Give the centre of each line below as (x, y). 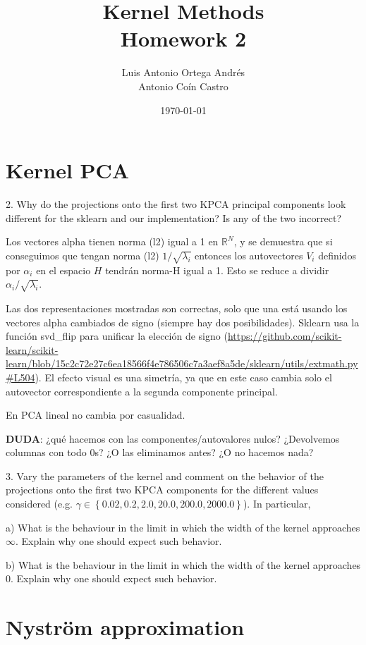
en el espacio (63, 270)
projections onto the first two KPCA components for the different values (162, 490)
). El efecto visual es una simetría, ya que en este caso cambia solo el (183, 377)
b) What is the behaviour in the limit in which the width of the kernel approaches (183, 564)
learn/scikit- (32, 349)
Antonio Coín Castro (183, 86)
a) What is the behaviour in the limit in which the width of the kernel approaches (183, 527)
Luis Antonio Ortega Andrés (183, 72)
